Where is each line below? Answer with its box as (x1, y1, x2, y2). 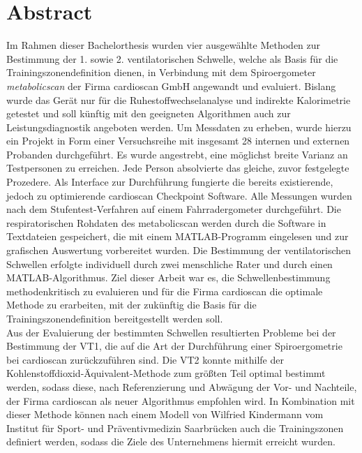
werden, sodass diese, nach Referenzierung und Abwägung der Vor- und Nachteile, (6, 379, 357, 394)
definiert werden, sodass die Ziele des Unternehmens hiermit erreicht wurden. (6, 434, 335, 449)
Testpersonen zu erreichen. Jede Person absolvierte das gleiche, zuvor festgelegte (6, 161, 349, 175)
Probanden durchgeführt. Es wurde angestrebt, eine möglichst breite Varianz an (6, 147, 348, 161)
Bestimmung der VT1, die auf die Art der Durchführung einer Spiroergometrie (6, 339, 342, 353)
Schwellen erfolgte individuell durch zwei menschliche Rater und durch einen (6, 256, 333, 271)
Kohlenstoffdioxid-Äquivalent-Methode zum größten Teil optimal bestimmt (6, 366, 326, 380)
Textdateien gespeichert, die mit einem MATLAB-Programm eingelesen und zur (6, 229, 349, 244)
